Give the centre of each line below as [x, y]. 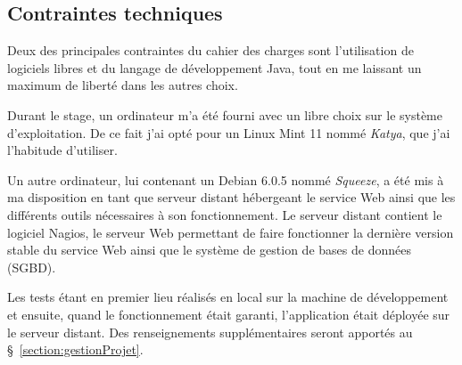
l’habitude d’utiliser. [62, 150]
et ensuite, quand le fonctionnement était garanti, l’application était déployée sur [229, 314]
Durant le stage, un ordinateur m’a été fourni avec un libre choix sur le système [225, 114]
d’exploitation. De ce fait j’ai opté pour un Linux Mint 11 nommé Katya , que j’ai [229, 132]
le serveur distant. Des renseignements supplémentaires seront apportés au [210, 332]
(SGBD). [32, 267]
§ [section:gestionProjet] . [75, 349]
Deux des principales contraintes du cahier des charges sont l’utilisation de [210, 50]
